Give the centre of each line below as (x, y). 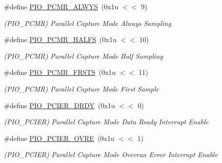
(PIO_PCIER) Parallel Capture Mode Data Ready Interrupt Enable (106, 122)
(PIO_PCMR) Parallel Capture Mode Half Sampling (84, 56)
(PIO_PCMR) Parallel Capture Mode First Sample (82, 88)
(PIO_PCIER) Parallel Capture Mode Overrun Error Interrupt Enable (111, 154)
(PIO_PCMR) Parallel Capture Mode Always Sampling (88, 23)
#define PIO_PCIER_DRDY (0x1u (60, 105)
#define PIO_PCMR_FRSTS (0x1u (60, 72)
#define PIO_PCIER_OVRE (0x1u (59, 138)
